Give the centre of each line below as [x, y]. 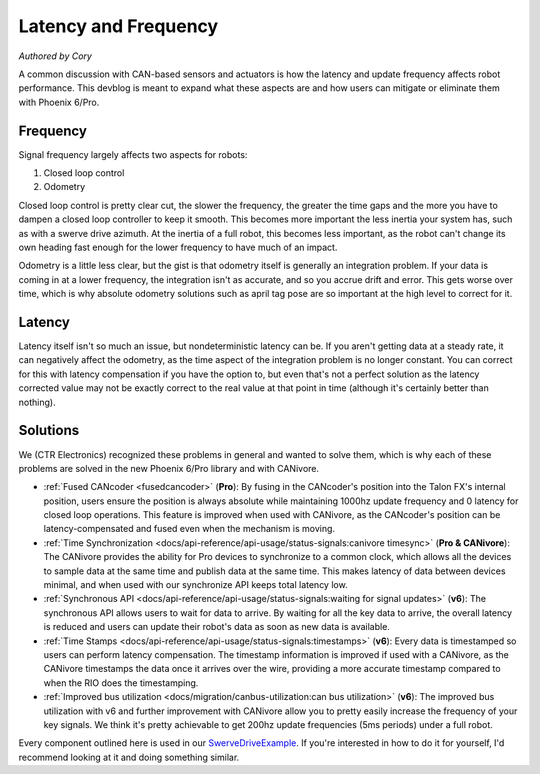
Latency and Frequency [118, 26]
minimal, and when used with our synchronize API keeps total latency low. [196, 585]
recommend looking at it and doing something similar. [129, 757]
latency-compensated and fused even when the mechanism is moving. [189, 529]
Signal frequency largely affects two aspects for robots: [133, 154]
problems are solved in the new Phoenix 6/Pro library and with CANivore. [169, 468]
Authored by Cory [55, 56]
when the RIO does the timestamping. [121, 682]
